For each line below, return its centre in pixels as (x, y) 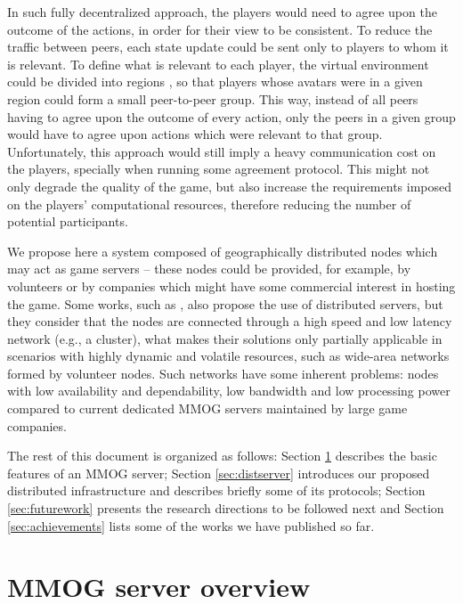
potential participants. (68, 221)
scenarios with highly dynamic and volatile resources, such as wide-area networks (228, 356)
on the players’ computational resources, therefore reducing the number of (209, 204)
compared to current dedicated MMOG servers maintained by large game (207, 408)
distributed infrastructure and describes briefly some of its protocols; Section (216, 490)
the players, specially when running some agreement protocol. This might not (219, 169)
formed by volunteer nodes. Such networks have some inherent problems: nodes (223, 373)
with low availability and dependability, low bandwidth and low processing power (229, 391)
